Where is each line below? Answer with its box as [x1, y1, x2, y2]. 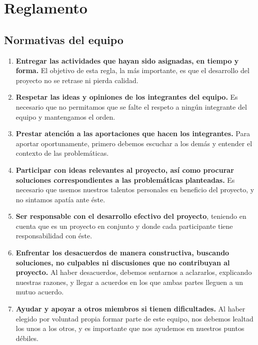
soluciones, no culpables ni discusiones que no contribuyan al [15, 257, 230, 267]
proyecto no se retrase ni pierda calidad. [15, 75, 138, 85]
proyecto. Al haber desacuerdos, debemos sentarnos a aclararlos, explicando [15, 267, 252, 277]
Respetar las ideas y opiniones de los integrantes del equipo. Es [15, 92, 238, 102]
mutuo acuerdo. [15, 286, 64, 297]
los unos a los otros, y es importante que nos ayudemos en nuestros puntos [15, 323, 244, 333]
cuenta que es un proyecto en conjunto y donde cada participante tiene [15, 220, 233, 231]
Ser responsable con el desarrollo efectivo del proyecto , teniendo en [15, 211, 246, 221]
